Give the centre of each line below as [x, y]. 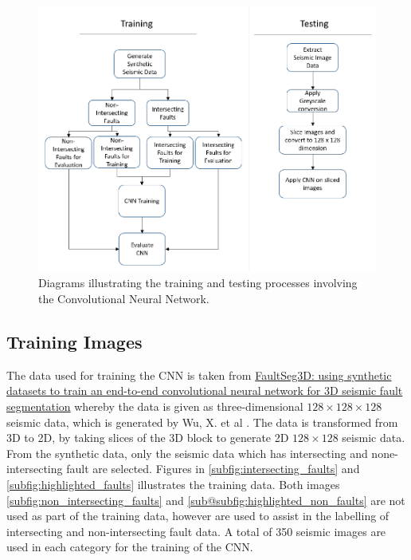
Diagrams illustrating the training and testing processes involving [198, 283]
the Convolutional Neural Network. [124, 298]
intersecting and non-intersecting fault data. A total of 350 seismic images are [196, 531]
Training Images [74, 341]
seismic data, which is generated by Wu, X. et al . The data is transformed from [202, 422]
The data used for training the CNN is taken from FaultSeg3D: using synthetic [199, 375]
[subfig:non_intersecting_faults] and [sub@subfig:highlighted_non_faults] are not [206, 500]
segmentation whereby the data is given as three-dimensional [155, 406]
